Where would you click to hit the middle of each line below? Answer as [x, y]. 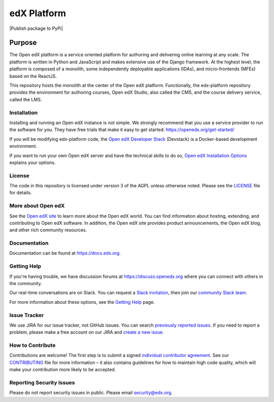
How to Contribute [32, 345]
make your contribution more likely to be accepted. [63, 370]
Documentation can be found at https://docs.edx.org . [65, 253]
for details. [21, 193]
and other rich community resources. [48, 230]
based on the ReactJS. [33, 76]
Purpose [23, 43]
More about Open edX [37, 206]
